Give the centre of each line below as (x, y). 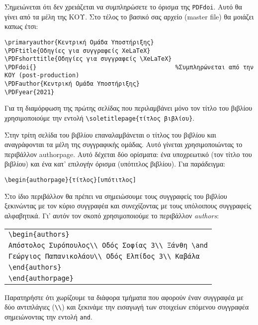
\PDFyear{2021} (30, 92)
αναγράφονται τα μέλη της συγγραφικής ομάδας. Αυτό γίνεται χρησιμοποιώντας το (124, 144)
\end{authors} (35, 267)
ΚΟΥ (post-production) (42, 76)
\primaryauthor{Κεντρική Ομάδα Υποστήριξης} (79, 42)
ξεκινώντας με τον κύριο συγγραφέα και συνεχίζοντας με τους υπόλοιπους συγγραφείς (128, 206)
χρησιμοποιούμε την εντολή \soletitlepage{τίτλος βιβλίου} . (100, 118)
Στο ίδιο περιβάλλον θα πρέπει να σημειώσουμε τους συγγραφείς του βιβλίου (116, 196)
